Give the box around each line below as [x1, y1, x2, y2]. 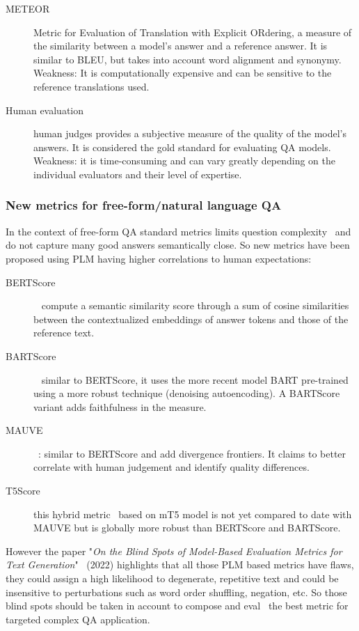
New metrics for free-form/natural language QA [6, 196, 282, 214]
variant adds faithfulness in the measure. [33, 399, 207, 414]
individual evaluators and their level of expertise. [33, 166, 242, 181]
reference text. [33, 325, 95, 340]
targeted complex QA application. [6, 611, 150, 626]
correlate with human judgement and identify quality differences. [33, 460, 310, 474]
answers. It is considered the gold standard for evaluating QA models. [33, 139, 331, 154]
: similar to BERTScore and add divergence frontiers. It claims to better [38, 446, 346, 460]
